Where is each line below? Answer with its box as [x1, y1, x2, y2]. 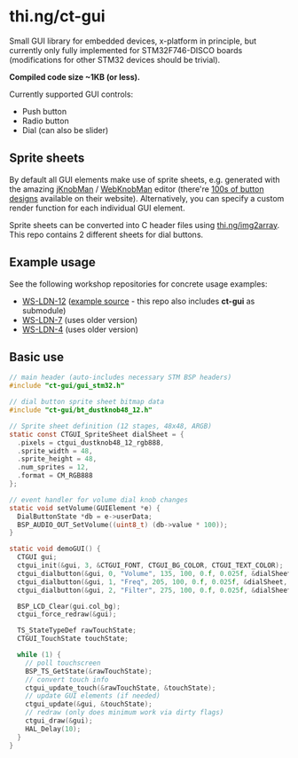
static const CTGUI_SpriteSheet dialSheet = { [9, 430, 184, 438]
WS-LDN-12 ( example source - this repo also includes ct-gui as [21, 296, 255, 306]
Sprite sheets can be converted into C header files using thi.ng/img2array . [9, 219, 280, 230]
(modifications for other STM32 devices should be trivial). [9, 54, 221, 65]
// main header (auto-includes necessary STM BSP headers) [9, 373, 232, 383]
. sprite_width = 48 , [17, 446, 93, 455]
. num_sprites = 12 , [17, 463, 90, 472]
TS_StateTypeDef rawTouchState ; [17, 626, 137, 636]
